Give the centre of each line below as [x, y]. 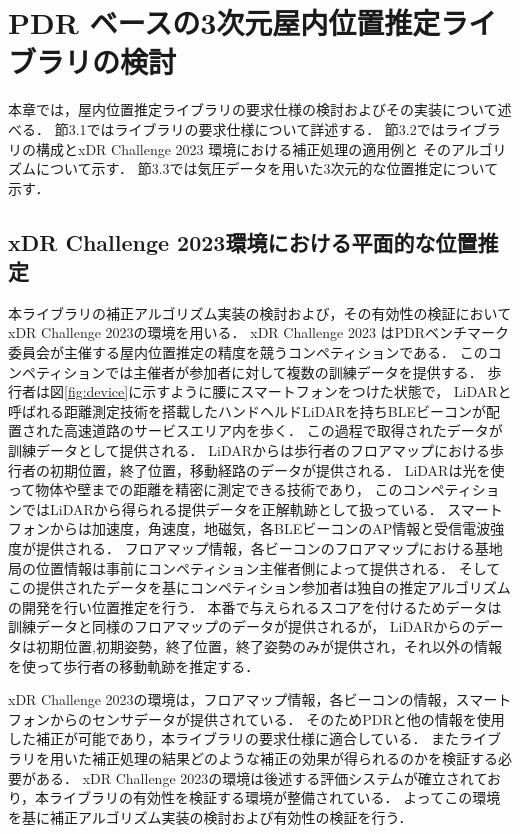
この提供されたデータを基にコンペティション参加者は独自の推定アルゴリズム [259, 587]
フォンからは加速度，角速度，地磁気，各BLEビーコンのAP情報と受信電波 [249, 528]
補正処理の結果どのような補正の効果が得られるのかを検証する [294, 757]
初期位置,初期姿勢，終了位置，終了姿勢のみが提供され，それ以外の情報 [268, 645]
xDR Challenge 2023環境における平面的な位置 [243, 241]
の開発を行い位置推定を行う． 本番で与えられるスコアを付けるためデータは [255, 606]
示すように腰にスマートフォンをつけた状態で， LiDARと [327, 391]
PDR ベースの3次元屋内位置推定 [224, 22]
